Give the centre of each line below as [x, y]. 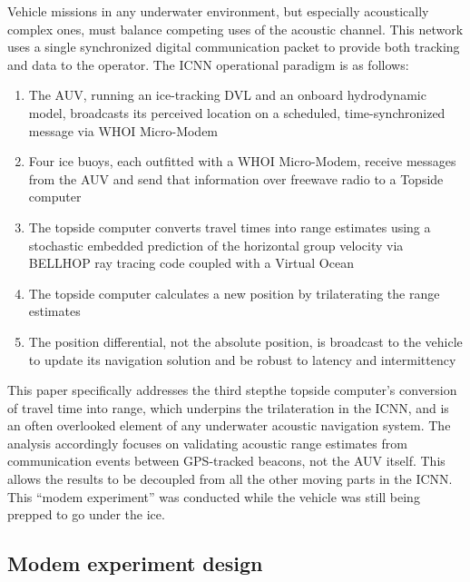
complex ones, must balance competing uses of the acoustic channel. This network [235, 29]
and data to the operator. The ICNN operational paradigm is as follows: [208, 64]
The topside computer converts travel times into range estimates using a [230, 227]
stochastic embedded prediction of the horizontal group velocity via [216, 245]
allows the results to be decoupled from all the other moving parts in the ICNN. [230, 479]
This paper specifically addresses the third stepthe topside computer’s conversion [232, 390]
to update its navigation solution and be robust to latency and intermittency [242, 359]
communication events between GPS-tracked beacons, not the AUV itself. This [226, 461]
